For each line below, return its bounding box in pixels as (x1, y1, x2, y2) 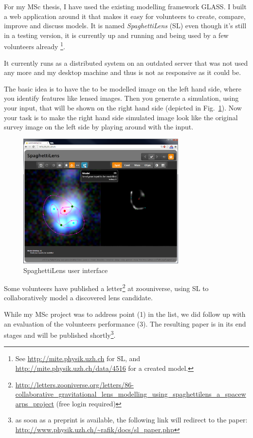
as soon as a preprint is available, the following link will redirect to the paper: (15, 415, 248, 425)
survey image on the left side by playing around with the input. (4, 122, 194, 132)
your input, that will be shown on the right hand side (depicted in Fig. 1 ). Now (4, 103, 242, 112)
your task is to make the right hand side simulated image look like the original (4, 112, 238, 122)
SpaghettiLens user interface (23, 265, 108, 275)
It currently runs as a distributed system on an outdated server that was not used (4, 57, 248, 68)
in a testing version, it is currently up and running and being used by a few (4, 30, 229, 40)
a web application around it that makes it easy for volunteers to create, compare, (4, 11, 246, 21)
